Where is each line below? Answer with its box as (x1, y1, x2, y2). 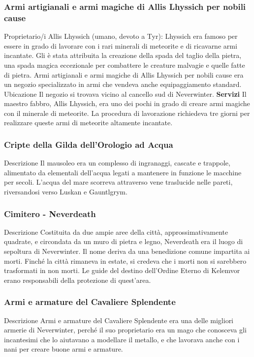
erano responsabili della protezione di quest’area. (4, 275, 151, 285)
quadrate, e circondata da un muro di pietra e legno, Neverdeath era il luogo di (4, 236, 243, 247)
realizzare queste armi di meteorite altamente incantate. (4, 117, 173, 128)
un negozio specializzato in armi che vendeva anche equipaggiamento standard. (4, 79, 242, 89)
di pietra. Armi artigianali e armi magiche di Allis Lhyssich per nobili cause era (4, 69, 244, 80)
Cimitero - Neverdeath (4, 207, 96, 220)
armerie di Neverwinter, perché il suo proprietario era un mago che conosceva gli (4, 325, 247, 335)
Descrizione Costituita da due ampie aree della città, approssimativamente (4, 226, 228, 237)
